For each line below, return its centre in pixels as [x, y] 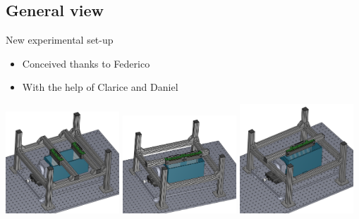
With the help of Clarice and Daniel [100, 87]
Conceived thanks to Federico [86, 63]
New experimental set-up [60, 40]
